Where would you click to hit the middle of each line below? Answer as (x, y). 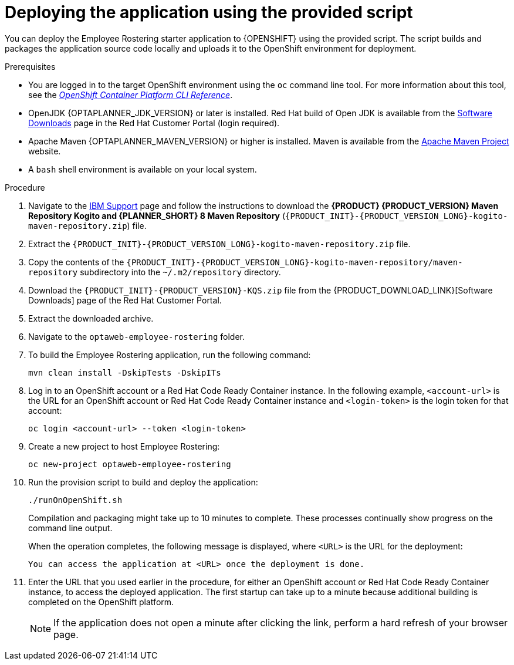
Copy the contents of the (76, 262)
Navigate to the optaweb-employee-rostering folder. (137, 336)
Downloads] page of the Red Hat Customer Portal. (125, 300)
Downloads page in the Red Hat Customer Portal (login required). (154, 123)
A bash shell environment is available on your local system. (143, 169)
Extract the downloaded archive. (91, 318)
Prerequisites (30, 66)
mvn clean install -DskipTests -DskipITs (125, 372)
